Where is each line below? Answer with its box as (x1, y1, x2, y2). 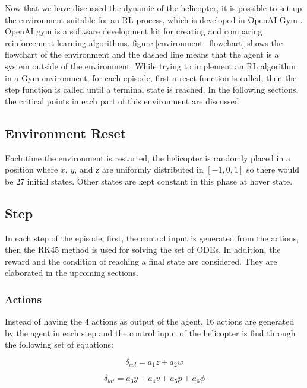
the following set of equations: (5, 338, 113, 351)
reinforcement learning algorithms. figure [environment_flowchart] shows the (5, 36, 283, 49)
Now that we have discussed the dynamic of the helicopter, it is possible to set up (5, 2, 302, 14)
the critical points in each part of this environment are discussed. (5, 94, 242, 107)
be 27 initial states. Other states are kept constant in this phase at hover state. (5, 174, 293, 187)
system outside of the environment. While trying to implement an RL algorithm (5, 59, 296, 72)
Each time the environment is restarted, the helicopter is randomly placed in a (5, 151, 290, 164)
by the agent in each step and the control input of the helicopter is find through (5, 326, 296, 339)
